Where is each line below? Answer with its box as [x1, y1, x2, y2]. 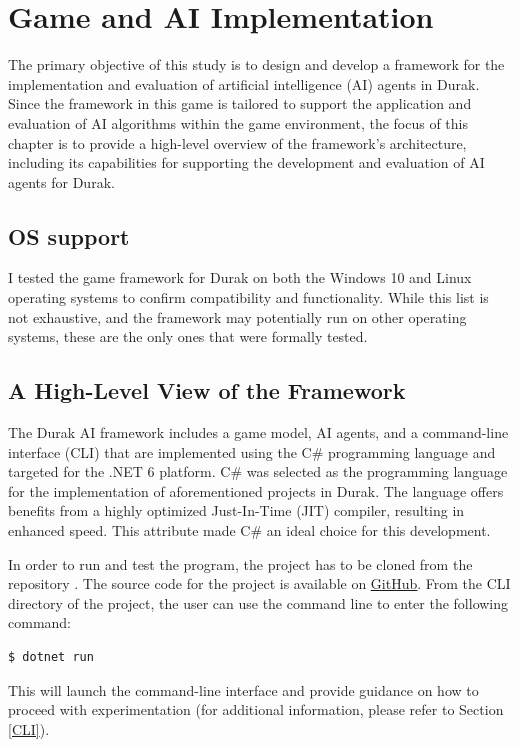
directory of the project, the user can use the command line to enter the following [8, 592, 509, 613]
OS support [8, 220, 130, 251]
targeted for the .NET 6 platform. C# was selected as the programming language [8, 461, 508, 482]
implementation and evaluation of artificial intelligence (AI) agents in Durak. [8, 73, 480, 94]
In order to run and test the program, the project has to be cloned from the [8, 553, 473, 574]
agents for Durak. [8, 171, 115, 192]
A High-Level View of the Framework [8, 375, 406, 406]
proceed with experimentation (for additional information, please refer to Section [8, 699, 504, 720]
